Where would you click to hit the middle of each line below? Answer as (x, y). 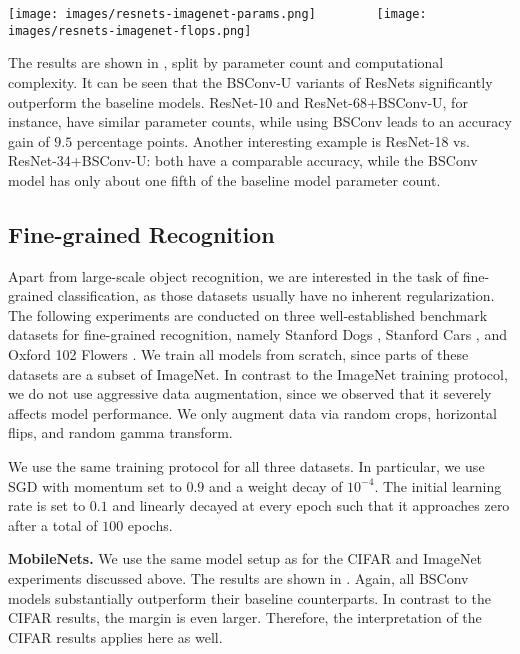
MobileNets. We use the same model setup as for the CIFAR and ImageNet (245, 558)
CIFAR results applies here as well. (115, 636)
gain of (29, 140)
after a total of (53, 524)
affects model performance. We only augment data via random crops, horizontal (252, 412)
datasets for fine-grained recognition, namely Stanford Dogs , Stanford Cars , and (257, 334)
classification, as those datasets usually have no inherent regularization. (276, 295)
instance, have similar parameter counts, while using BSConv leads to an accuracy (260, 121)
